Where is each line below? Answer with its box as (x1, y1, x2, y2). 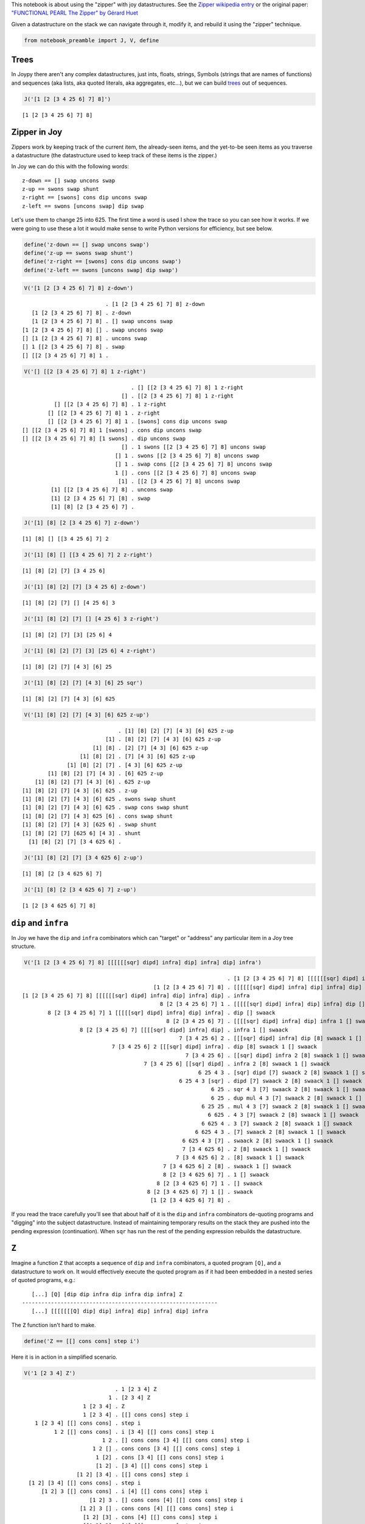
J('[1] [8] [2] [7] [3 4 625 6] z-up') (24, 854, 143, 861)
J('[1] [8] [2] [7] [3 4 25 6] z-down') (24, 583, 146, 591)
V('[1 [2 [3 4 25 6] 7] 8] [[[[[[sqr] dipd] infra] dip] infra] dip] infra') (24, 959, 262, 966)
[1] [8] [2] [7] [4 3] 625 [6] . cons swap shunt (22, 813, 173, 819)
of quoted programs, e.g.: (11, 1277, 76, 1284)
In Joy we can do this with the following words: (11, 163, 129, 170)
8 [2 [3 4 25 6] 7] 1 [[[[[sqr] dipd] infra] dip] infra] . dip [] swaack (47, 1009, 276, 1016)
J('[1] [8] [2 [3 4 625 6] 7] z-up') (24, 886, 137, 893)
